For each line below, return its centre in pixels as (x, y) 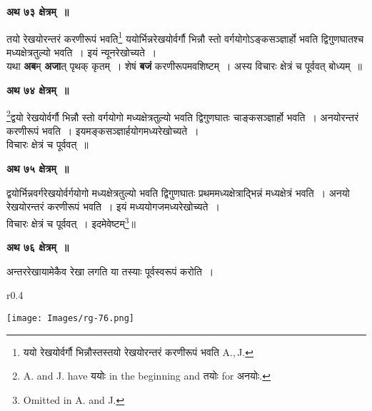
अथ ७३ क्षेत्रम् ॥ (38, 11)
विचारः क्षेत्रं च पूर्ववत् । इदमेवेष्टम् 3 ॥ (71, 222)
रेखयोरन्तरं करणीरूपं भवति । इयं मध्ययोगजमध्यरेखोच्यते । (113, 207)
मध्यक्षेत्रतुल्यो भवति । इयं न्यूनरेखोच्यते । (82, 52)
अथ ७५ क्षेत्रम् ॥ (38, 169)
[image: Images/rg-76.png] (70, 318)
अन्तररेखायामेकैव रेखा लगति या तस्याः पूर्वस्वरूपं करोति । (110, 271)
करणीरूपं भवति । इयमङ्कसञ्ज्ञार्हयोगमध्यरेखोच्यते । (103, 130)
